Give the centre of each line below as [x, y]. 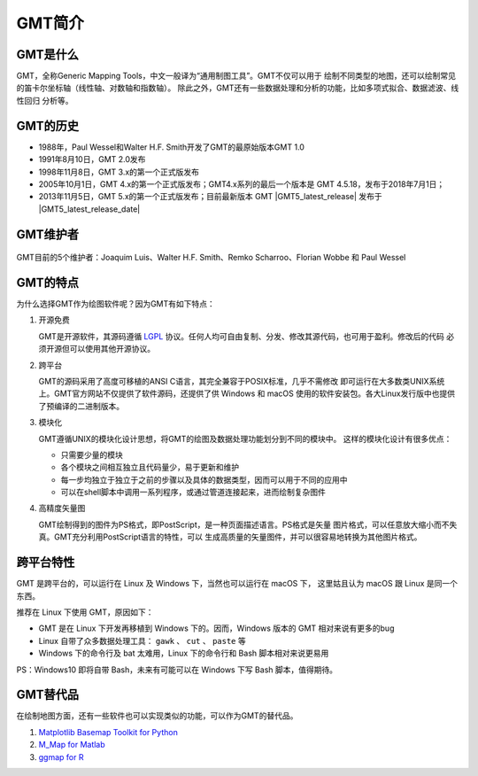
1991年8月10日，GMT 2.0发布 [92, 159]
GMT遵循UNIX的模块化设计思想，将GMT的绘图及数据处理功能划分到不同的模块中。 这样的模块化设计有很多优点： [245, 438]
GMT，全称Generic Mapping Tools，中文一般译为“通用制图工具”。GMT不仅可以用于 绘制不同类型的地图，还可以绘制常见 [236, 76]
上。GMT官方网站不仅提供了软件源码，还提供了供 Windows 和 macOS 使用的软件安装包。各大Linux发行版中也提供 [247, 393]
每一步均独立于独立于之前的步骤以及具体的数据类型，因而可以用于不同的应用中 [204, 479]
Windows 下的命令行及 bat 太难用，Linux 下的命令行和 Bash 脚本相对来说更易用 [184, 653]
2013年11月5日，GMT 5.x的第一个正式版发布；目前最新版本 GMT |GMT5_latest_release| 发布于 [210, 197]
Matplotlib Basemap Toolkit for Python [108, 732]
